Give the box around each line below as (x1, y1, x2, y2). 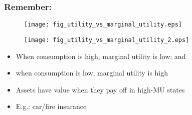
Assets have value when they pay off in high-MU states (16, 84, 185, 94)
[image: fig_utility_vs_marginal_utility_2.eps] (24, 36, 189, 43)
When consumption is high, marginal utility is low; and (16, 50, 186, 61)
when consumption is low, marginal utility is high (16, 67, 168, 78)
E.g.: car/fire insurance (16, 101, 87, 111)
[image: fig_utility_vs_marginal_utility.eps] (24, 21, 182, 28)
